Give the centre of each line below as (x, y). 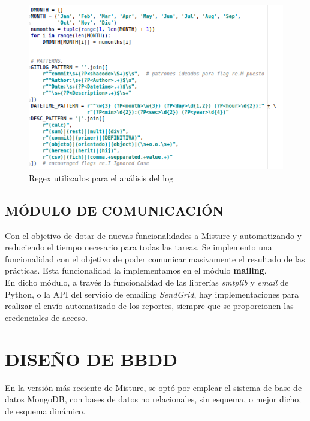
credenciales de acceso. (46, 317)
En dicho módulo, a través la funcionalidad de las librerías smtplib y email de (147, 282)
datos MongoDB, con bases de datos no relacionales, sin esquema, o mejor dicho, (153, 399)
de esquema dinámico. (45, 411)
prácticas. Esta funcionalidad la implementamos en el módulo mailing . (136, 270)
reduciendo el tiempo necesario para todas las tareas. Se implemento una (139, 247)
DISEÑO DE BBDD (91, 358)
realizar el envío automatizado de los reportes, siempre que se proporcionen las (149, 306)
